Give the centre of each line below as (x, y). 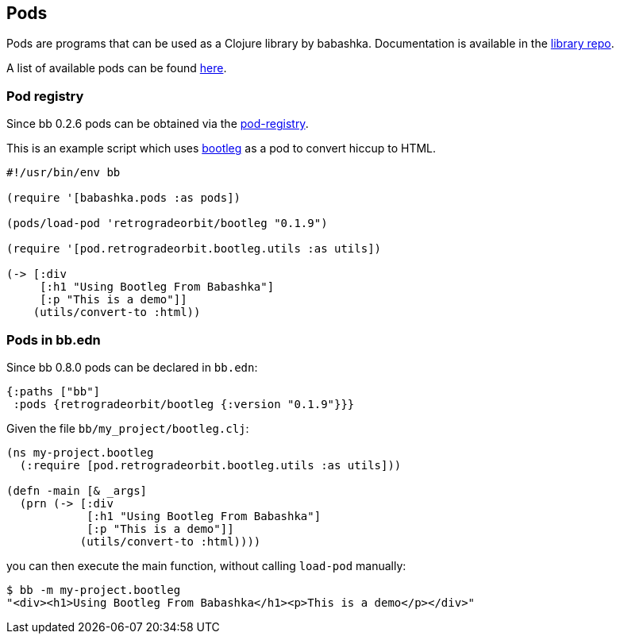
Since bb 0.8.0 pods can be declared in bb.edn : (132, 367)
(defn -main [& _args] (77, 490)
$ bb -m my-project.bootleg (94, 590)
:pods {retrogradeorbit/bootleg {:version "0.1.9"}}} (184, 404)
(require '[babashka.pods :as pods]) (124, 198)
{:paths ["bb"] (54, 391)
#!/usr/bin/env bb (64, 173)
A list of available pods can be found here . (117, 68)
